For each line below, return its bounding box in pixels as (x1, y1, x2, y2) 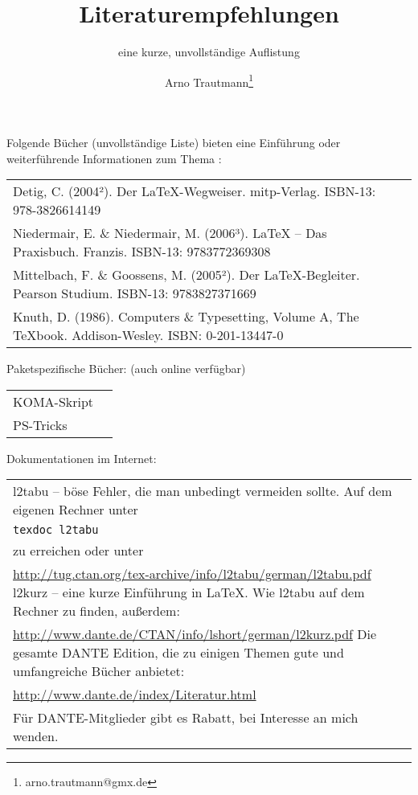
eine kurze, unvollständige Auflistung (118, 43, 300, 60)
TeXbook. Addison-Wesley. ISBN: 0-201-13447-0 (13, 326, 284, 345)
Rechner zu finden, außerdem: (13, 601, 180, 621)
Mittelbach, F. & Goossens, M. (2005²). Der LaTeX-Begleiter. (13, 265, 360, 285)
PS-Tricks (13, 415, 68, 434)
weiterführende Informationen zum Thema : (6, 150, 222, 166)
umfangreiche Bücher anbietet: (13, 662, 185, 681)
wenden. (13, 727, 59, 746)
